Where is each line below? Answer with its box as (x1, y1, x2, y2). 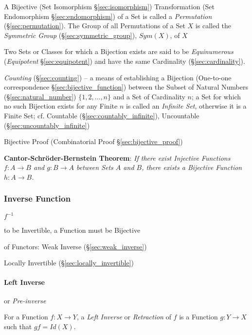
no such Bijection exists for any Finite (4, 101, 118, 111)
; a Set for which (191, 91, 241, 101)
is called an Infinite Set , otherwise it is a (126, 101, 247, 111)
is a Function (179, 312, 218, 322)
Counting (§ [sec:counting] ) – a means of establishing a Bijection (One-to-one (4, 72, 232, 82)
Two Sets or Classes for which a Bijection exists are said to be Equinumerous (4, 46, 234, 56)
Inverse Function (4, 192, 71, 205)
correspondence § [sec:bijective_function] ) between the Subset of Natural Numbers (4, 82, 248, 92)
